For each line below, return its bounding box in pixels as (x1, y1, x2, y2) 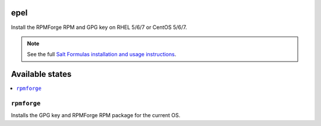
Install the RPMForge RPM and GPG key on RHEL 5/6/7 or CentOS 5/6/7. (11, 24, 187, 31)
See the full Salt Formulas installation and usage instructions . (27, 51, 177, 58)
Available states (11, 69, 72, 79)
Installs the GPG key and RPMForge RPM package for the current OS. (11, 112, 181, 119)
